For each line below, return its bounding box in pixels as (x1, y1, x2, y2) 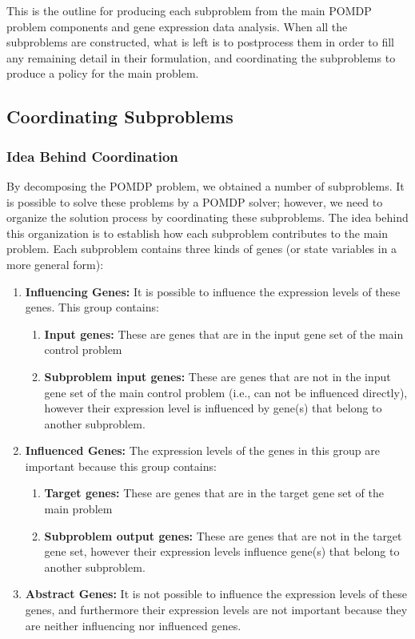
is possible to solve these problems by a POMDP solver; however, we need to (6, 193, 383, 210)
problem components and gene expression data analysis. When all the (6, 18, 348, 34)
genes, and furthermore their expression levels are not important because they (25, 601, 408, 618)
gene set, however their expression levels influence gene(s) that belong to (44, 543, 400, 560)
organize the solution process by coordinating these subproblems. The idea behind (6, 209, 409, 226)
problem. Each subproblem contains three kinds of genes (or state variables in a (6, 240, 397, 257)
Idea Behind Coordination (6, 146, 178, 166)
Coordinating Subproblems (6, 104, 233, 129)
